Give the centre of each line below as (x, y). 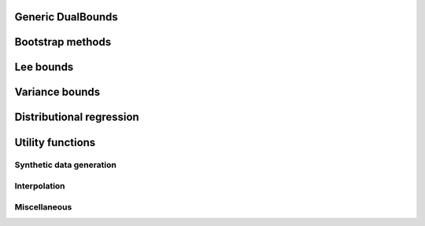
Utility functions (55, 142)
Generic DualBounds (66, 17)
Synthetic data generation (66, 165)
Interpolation (40, 186)
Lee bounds (44, 67)
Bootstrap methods (63, 42)
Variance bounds (57, 92)
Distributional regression (77, 117)
